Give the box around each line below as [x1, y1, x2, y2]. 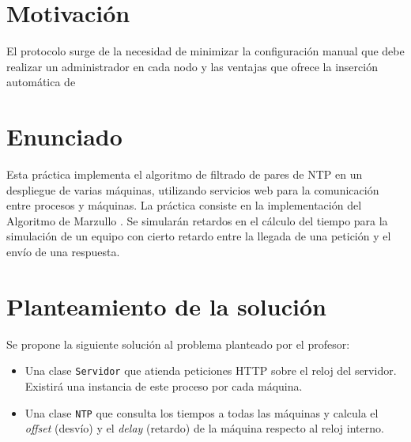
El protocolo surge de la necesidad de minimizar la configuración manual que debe [6, 43, 405, 59]
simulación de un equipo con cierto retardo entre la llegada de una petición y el [6, 228, 391, 244]
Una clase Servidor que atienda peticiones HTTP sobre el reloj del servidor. [25, 362, 397, 379]
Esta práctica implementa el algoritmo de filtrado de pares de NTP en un [6, 166, 363, 183]
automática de [6, 74, 76, 90]
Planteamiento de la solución [6, 289, 326, 322]
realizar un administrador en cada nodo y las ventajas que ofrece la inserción [6, 58, 378, 74]
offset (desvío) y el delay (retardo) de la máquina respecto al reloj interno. [25, 420, 384, 436]
